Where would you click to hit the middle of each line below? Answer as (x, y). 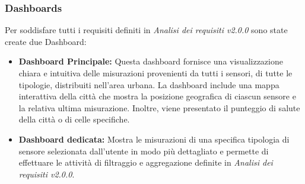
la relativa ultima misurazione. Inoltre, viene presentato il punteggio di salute (159, 107)
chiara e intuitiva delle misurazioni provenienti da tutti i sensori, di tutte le (155, 73)
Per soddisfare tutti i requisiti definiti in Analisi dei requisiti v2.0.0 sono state (146, 30)
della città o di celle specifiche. (74, 119)
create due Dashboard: (46, 41)
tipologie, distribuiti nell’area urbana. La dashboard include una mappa (149, 84)
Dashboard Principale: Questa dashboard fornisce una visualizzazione (151, 61)
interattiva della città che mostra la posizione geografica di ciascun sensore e (157, 96)
